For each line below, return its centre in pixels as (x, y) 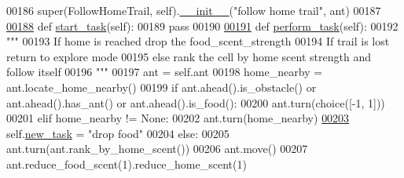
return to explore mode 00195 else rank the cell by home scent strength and (189, 56)
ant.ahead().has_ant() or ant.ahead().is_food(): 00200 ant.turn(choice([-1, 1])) (196, 102)
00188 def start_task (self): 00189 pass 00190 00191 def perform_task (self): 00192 (202, 25)
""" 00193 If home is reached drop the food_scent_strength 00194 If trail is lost (198, 41)
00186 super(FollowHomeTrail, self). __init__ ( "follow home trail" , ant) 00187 (194, 10)
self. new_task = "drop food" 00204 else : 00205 (118, 133)
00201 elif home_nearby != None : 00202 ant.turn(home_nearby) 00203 (178, 118)
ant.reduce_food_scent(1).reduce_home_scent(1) (127, 163)
